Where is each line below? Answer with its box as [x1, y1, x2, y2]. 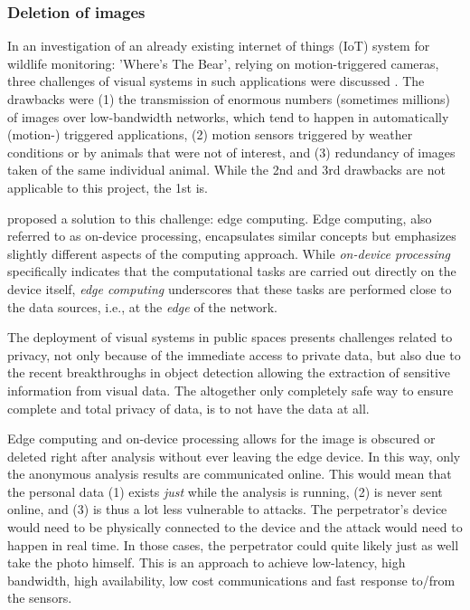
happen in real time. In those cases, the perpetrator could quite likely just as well [7, 535, 459, 554]
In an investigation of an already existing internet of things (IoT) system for [7, 36, 430, 55]
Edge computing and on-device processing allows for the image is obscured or [7, 429, 436, 448]
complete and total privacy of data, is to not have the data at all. [7, 398, 370, 417]
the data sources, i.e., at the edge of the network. [7, 297, 277, 316]
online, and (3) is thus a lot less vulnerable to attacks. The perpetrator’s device [7, 500, 447, 519]
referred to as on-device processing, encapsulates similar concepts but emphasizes [7, 226, 456, 245]
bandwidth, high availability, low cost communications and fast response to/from [7, 570, 456, 589]
